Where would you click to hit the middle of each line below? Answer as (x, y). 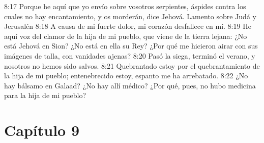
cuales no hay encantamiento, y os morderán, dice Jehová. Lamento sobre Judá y (130, 16)
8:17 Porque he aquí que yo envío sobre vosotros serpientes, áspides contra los (125, 6)
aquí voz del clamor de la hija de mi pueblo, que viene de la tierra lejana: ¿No (126, 36)
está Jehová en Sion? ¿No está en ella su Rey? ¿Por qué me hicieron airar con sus (131, 46)
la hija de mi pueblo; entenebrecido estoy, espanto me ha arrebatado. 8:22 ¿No (126, 76)
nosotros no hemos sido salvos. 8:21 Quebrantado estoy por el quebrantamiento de (132, 65)
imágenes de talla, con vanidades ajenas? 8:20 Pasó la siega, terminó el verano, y (130, 55)
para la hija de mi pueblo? (45, 95)
